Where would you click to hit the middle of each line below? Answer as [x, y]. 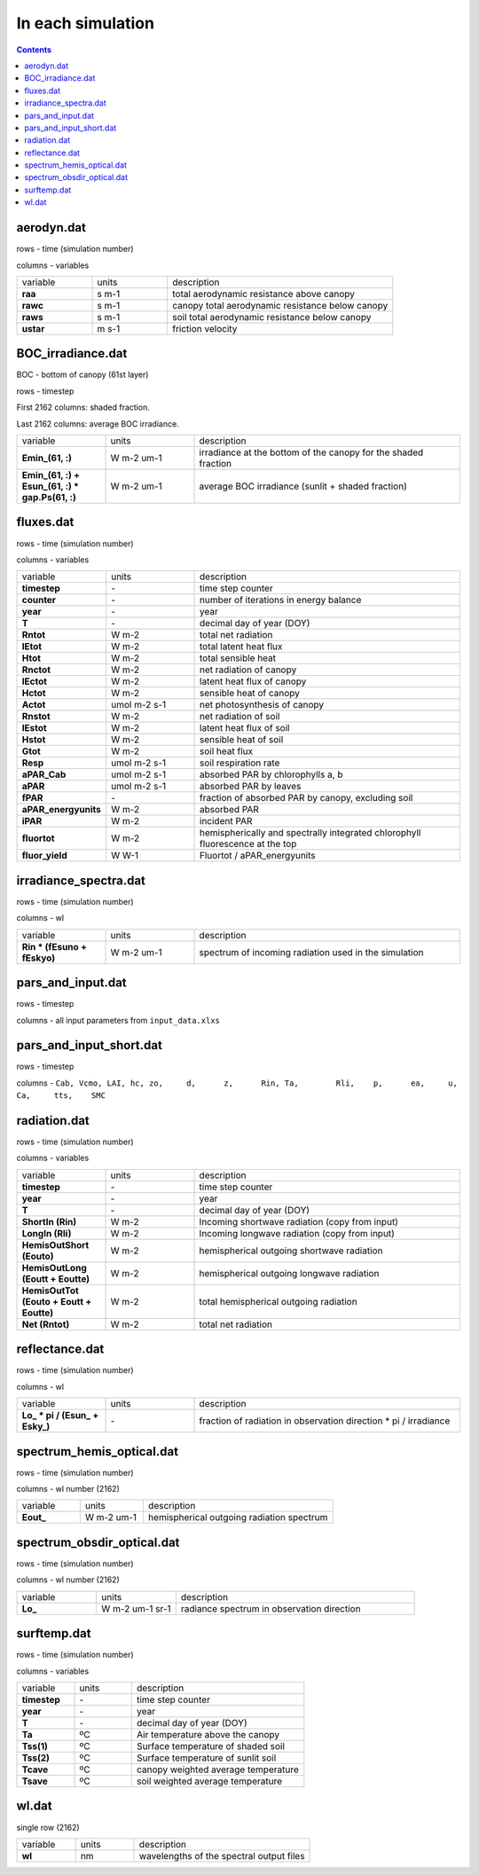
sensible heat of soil [242, 740]
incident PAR [226, 821]
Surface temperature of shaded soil [211, 1746]
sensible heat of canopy [250, 694]
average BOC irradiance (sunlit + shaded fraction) [303, 486]
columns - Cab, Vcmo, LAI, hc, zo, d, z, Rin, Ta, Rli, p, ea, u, [237, 1083]
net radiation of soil [240, 717]
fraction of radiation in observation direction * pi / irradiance [325, 1421]
